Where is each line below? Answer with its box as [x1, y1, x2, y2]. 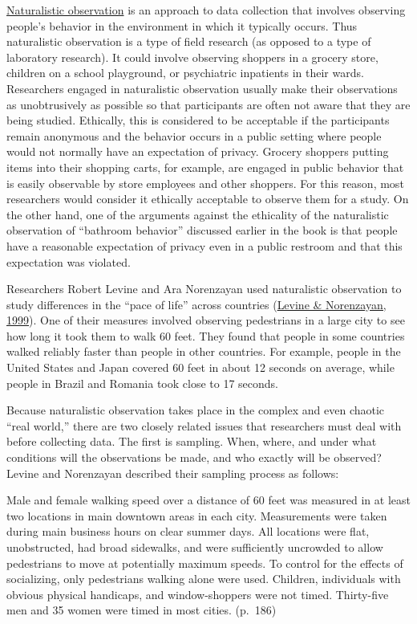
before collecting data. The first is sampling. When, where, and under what [6, 433, 377, 450]
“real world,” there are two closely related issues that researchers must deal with [6, 417, 402, 434]
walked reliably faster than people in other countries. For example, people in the [6, 343, 401, 360]
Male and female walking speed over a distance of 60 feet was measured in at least [6, 491, 411, 508]
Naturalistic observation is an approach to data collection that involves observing [6, 2, 406, 18]
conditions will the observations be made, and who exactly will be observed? [6, 449, 382, 466]
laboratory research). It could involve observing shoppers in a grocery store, [6, 48, 379, 65]
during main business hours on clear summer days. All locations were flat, [6, 523, 370, 540]
